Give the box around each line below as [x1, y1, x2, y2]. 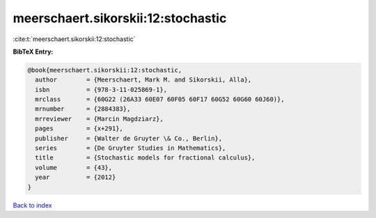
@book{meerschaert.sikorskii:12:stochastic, [27, 66, 182, 74]
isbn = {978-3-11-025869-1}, [35, 86, 167, 93]
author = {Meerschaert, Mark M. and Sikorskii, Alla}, [35, 76, 252, 84]
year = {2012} [35, 173, 116, 181]
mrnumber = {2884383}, [35, 105, 131, 113]
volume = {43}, [35, 164, 113, 171]
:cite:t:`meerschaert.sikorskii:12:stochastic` [13, 35, 136, 43]
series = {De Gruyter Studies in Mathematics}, [35, 144, 226, 153]
